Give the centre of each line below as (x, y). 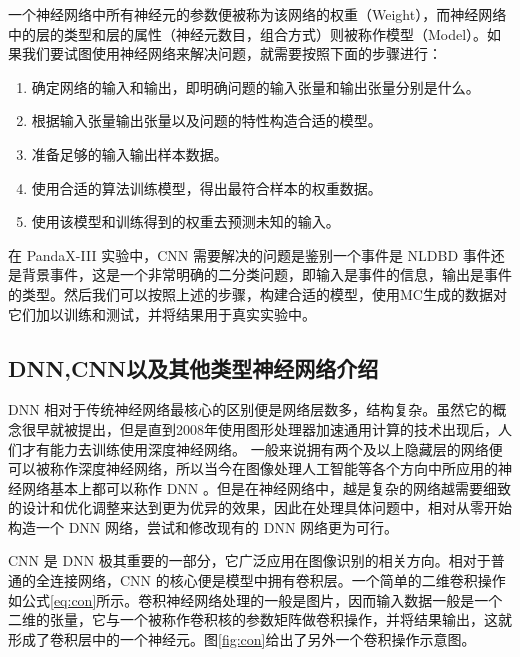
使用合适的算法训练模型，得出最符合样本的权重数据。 (206, 187)
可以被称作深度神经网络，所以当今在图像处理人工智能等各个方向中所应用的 (253, 468)
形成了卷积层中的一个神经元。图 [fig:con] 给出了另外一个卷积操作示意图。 (242, 638)
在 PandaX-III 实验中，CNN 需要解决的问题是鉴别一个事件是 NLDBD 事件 (249, 254)
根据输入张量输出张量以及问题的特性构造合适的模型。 (206, 120)
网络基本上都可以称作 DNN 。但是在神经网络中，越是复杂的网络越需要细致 (266, 487)
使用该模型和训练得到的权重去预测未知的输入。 (185, 221)
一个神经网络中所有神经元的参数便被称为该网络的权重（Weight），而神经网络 (257, 14)
